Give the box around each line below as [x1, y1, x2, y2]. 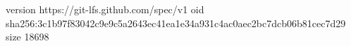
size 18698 [6, 29, 49, 44]
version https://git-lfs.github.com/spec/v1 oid [6, 2, 204, 16]
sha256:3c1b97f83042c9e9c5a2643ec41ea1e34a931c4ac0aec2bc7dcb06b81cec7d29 [6, 15, 346, 30]
